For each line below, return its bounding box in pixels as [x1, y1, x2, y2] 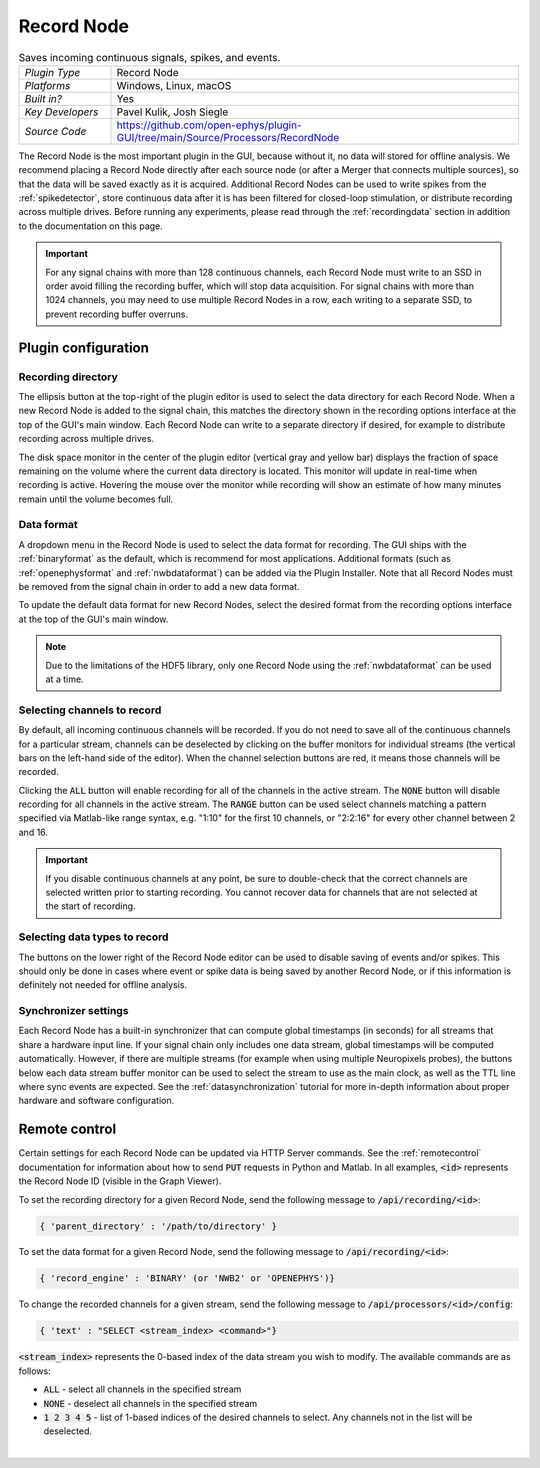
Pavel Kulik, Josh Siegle [116, 105, 229, 119]
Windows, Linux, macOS [116, 78, 232, 92]
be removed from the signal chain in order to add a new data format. [18, 581, 300, 593]
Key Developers [24, 105, 99, 119]
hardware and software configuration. [18, 1095, 175, 1107]
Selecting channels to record [18, 703, 162, 717]
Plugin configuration [18, 339, 150, 356]
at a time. [45, 673, 84, 685]
